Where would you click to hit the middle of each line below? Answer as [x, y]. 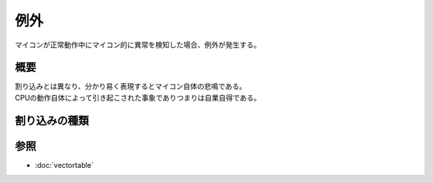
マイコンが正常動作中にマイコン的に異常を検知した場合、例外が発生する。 [138, 45]
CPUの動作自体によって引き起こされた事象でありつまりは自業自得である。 [138, 97]
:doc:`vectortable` [64, 165]
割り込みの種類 [52, 120]
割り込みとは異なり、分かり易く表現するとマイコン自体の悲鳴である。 [131, 86]
